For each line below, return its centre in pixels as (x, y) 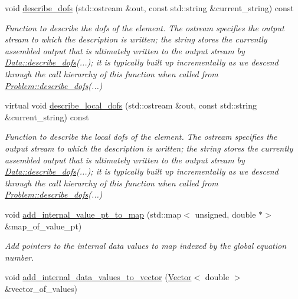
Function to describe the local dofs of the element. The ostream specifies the (141, 137)
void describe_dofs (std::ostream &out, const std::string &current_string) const (149, 8)
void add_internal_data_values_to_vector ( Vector (98, 277)
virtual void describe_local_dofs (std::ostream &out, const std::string (131, 105)
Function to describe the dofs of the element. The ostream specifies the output (145, 27)
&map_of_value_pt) (43, 226)
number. (19, 257)
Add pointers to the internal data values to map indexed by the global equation (146, 246)
